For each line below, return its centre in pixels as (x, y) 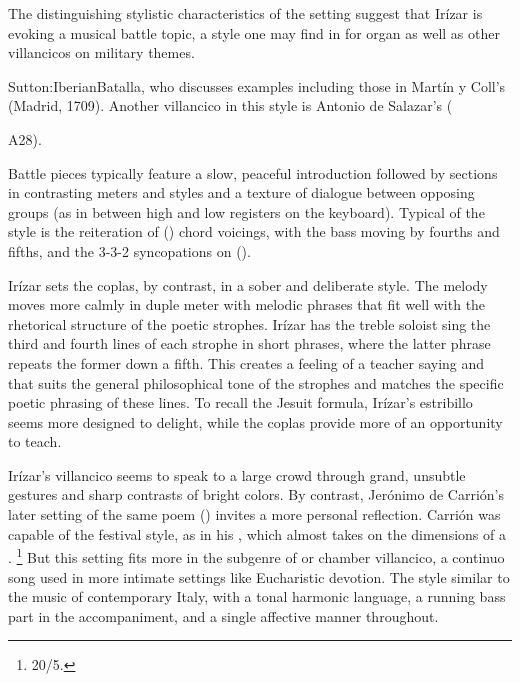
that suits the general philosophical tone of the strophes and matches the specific (256, 382)
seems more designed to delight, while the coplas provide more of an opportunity (255, 421)
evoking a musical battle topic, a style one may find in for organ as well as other (254, 32)
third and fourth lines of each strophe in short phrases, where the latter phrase (249, 343)
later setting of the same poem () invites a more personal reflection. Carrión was (254, 514)
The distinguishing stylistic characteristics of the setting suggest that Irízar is (245, 13)
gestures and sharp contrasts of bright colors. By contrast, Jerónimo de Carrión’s (256, 494)
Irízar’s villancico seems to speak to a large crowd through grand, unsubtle (237, 474)
